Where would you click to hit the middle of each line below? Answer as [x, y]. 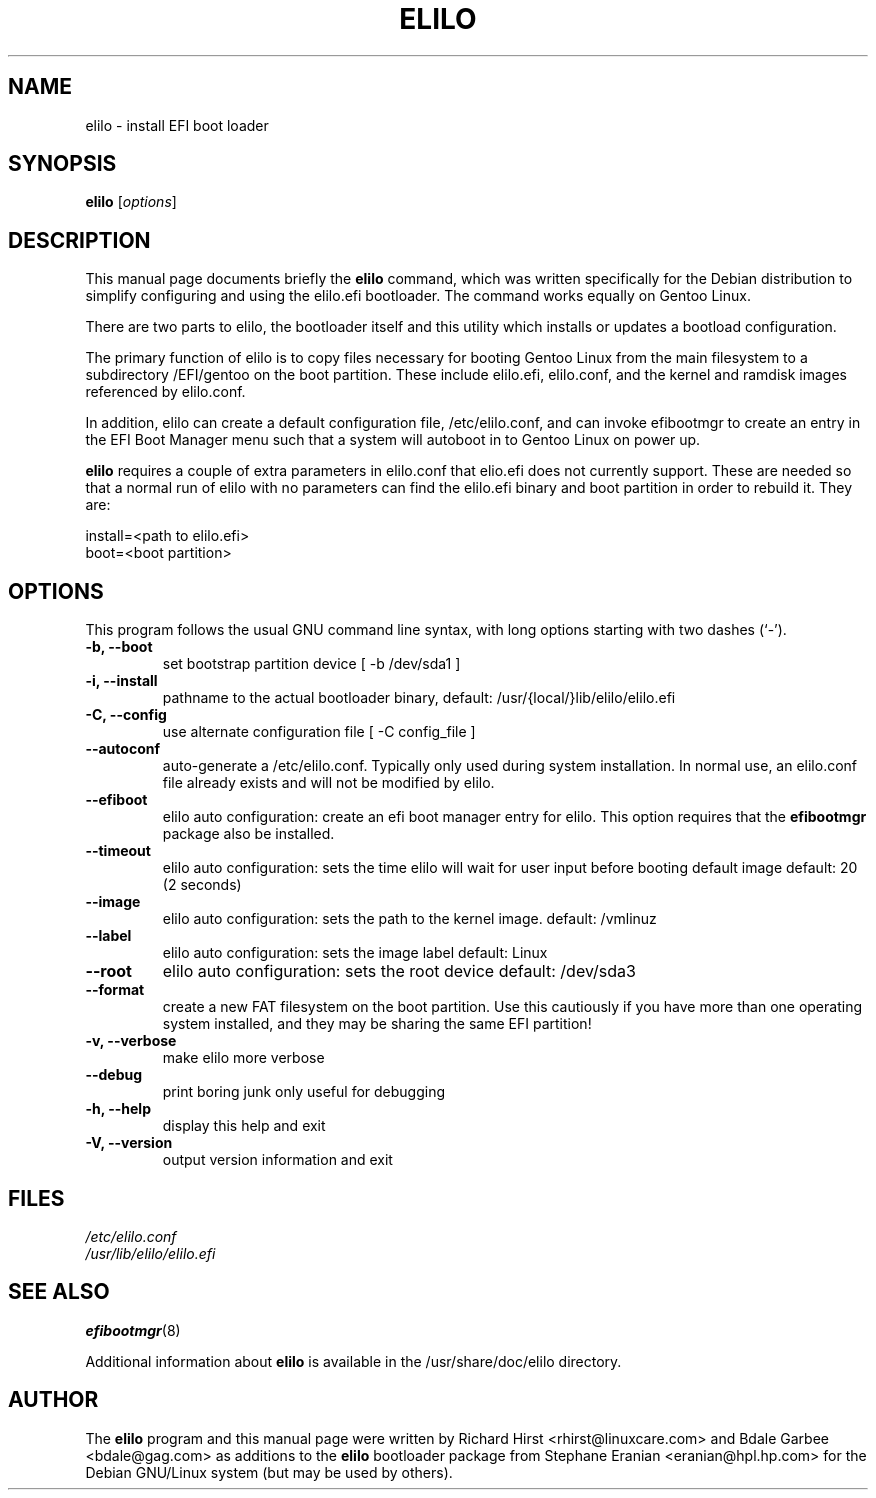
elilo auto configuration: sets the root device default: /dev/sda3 [399, 971]
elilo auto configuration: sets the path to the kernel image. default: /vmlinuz [409, 919]
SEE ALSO [59, 1292]
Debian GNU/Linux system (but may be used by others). [269, 1472]
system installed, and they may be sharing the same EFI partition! [377, 1024]
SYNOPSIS [62, 164]
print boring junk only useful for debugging [304, 1092]
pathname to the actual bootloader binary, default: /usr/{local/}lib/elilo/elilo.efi [419, 698]
